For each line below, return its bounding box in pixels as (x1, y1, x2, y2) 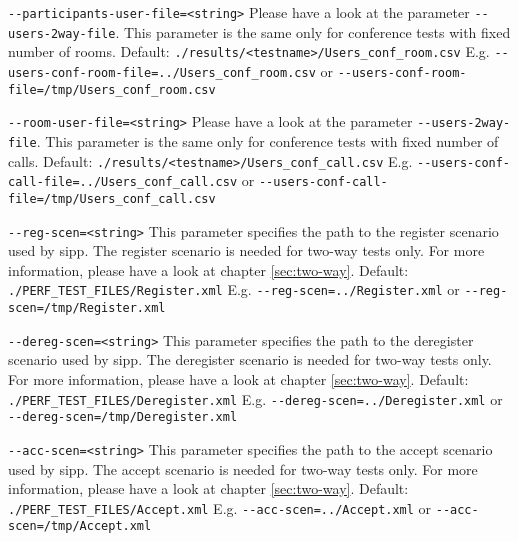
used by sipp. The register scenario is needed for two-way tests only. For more (8, 240, 485, 261)
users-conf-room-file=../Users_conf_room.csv (8, 65, 316, 80)
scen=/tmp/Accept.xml (8, 519, 152, 534)
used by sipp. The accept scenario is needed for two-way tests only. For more (8, 458, 478, 479)
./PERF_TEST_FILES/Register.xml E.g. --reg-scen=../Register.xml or (8, 279, 460, 300)
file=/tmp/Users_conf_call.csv (8, 191, 216, 206)
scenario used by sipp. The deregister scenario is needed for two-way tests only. (8, 349, 492, 370)
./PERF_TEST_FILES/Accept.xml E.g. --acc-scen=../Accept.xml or (8, 497, 432, 518)
